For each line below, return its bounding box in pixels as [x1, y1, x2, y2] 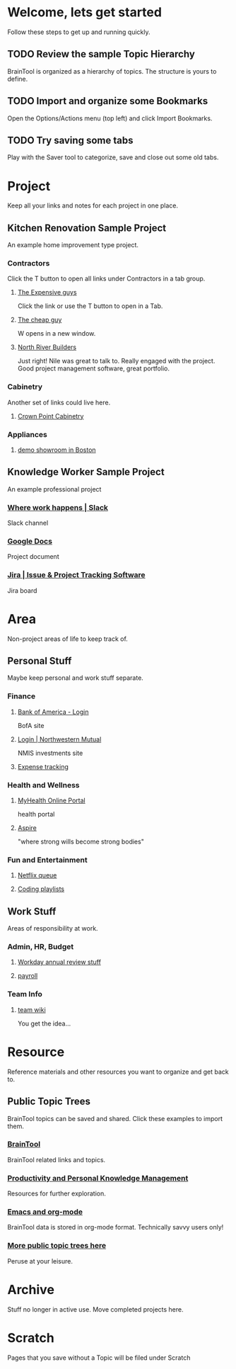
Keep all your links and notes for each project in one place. [7, 201, 179, 210]
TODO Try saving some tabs [7, 134, 134, 146]
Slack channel [7, 518, 49, 528]
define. [7, 74, 28, 83]
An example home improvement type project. [7, 241, 139, 249]
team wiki [17, 1005, 46, 1013]
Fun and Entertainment [7, 855, 88, 865]
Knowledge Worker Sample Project [7, 466, 165, 478]
